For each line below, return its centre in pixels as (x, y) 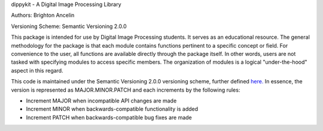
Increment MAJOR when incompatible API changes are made (101, 101)
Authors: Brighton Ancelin (43, 15)
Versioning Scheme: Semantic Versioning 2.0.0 (69, 26)
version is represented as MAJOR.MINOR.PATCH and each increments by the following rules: (126, 90)
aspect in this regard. (37, 70)
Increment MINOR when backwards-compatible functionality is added (112, 109)
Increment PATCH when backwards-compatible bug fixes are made (109, 117)
